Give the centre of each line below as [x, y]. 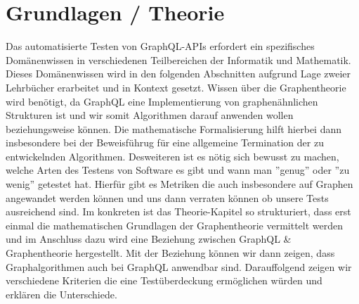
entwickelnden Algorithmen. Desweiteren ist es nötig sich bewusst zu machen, [172, 156]
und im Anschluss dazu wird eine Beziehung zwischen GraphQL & [149, 239]
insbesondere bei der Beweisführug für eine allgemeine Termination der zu [165, 142]
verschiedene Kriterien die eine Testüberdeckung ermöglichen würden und [164, 280]
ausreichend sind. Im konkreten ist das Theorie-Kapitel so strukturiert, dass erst [178, 211]
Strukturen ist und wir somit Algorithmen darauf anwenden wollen [150, 115]
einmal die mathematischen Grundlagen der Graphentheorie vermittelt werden [175, 225]
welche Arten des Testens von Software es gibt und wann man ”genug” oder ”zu [178, 170]
